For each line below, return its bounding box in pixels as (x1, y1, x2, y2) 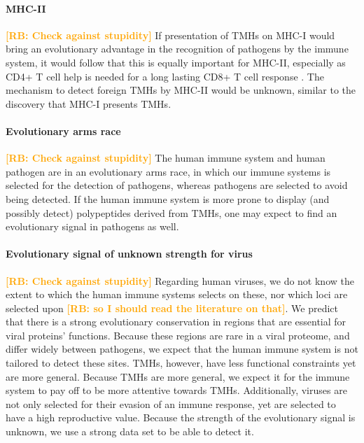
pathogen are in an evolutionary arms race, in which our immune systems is (6, 164, 331, 178)
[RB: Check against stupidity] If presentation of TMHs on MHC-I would (6, 27, 335, 42)
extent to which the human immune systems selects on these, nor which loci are (6, 287, 348, 302)
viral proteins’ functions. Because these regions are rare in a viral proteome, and (6, 328, 350, 342)
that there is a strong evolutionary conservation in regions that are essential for (6, 314, 346, 329)
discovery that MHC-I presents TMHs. (6, 96, 171, 111)
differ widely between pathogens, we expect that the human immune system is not (6, 342, 358, 356)
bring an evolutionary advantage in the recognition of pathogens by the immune (6, 41, 349, 56)
